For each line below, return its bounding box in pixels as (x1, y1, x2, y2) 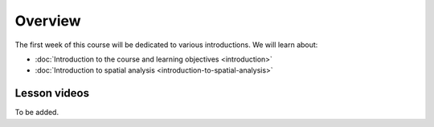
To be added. (14, 108, 59, 117)
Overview (14, 12, 81, 30)
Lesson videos (14, 86, 90, 100)
